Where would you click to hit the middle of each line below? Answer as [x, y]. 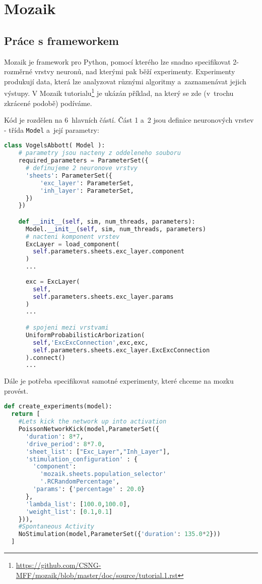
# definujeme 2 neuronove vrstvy [81, 168]
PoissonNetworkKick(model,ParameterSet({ [89, 429]
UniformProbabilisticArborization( [85, 335]
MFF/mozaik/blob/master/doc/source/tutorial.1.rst [97, 575]
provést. [16, 390]
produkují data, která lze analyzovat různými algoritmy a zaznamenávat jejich [125, 81]
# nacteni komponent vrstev [73, 236]
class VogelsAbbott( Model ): [55, 146]
